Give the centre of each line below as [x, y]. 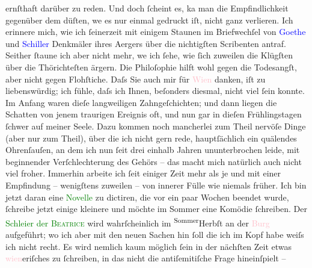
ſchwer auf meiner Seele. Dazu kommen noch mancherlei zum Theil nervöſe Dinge [156, 126]
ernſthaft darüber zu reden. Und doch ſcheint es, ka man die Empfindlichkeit [147, 8]
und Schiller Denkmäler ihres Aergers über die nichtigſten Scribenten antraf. [146, 43]
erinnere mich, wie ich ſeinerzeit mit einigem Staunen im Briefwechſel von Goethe [156, 32]
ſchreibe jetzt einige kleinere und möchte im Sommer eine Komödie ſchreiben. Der [157, 209]
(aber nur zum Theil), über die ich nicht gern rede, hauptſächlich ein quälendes [151, 138]
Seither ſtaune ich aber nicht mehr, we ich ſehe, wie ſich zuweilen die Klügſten [149, 55]
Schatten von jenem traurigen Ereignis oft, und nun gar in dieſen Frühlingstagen [154, 114]
